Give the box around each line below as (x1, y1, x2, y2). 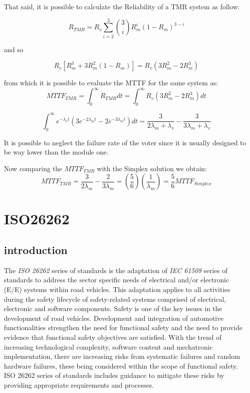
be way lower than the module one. (4, 147, 109, 157)
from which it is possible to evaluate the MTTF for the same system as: (4, 78, 218, 88)
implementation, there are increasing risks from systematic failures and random (4, 351, 240, 361)
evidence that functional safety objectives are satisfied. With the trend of (4, 332, 222, 342)
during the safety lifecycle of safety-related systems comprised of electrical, (4, 294, 226, 304)
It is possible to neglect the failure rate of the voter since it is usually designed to (4, 137, 247, 147)
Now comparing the (4, 163, 62, 173)
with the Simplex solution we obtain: (97, 163, 207, 173)
